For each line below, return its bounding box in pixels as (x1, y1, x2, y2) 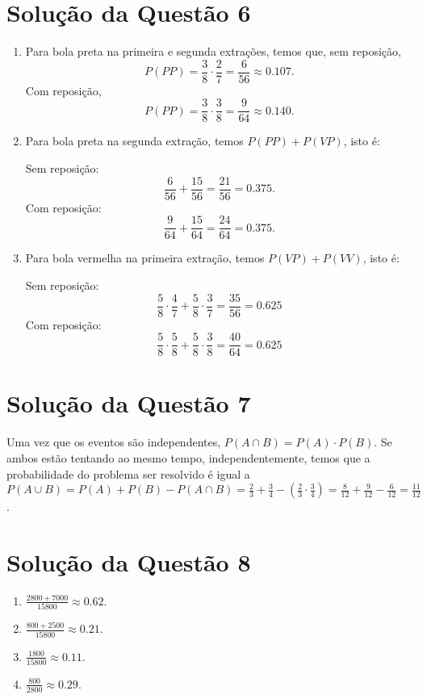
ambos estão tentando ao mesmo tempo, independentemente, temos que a (6, 449, 370, 466)
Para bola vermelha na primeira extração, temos (25, 249, 265, 266)
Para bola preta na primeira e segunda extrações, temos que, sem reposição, (25, 43, 401, 60)
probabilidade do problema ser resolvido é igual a (6, 465, 250, 482)
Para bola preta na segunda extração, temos (25, 132, 244, 149)
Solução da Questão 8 (6, 545, 251, 578)
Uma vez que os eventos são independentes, (6, 433, 221, 450)
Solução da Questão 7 (6, 387, 251, 420)
